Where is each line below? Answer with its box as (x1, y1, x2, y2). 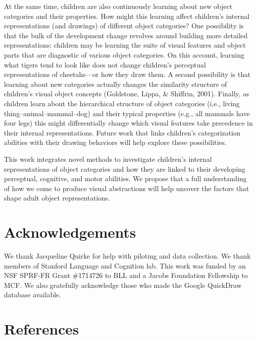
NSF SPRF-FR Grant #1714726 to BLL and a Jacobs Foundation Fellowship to (4, 270, 248, 280)
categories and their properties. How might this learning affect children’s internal (4, 10, 250, 21)
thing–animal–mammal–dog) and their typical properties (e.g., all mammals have (4, 108, 250, 118)
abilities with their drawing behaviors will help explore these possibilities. (4, 137, 227, 147)
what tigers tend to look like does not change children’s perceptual (4, 59, 206, 69)
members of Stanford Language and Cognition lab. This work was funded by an (4, 260, 246, 271)
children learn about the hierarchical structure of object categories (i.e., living (4, 98, 240, 108)
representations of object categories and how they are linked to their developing (4, 163, 246, 174)
